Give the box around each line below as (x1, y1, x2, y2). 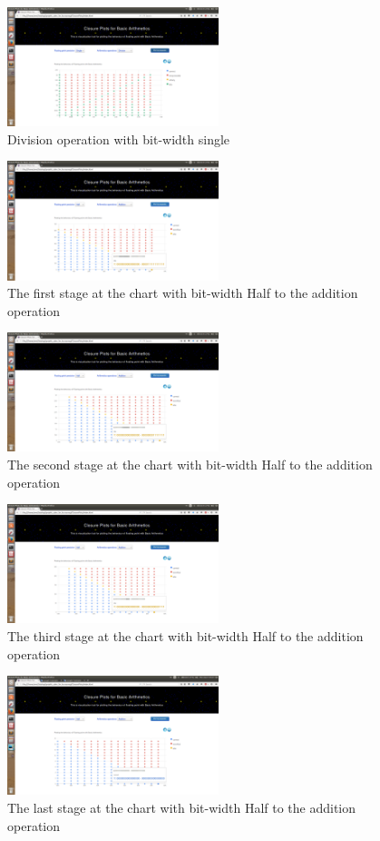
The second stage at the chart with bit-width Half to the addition (7, 455, 373, 474)
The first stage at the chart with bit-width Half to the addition (7, 283, 358, 302)
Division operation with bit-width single (7, 129, 230, 148)
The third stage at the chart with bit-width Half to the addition (7, 626, 364, 645)
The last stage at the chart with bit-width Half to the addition (7, 797, 356, 816)
